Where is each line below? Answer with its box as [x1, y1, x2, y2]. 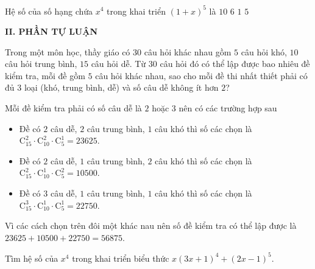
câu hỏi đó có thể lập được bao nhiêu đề [160, 57, 310, 70]
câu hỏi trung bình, [5, 57, 77, 70]
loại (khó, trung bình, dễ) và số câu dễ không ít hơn [24, 81, 219, 94]
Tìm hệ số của [5, 251, 58, 264]
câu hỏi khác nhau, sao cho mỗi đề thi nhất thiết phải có [95, 69, 308, 82]
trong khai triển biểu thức [72, 251, 169, 264]
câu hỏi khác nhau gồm [144, 45, 232, 58]
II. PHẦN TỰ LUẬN [5, 25, 98, 38]
